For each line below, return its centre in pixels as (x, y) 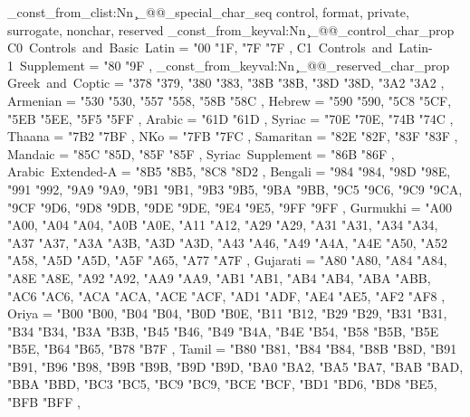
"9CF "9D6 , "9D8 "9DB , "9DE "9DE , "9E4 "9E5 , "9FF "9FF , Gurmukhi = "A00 (230, 207)
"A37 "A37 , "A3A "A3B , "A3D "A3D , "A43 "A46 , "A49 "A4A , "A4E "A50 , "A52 (227, 242)
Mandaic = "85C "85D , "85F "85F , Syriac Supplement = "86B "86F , (201, 153)
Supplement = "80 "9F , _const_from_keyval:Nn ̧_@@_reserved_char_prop (235, 65)
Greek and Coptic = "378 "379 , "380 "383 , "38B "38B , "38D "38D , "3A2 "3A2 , (226, 83)
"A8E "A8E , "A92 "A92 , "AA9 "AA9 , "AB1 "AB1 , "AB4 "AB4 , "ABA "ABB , (219, 277)
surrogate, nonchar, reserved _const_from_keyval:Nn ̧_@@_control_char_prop (231, 29)
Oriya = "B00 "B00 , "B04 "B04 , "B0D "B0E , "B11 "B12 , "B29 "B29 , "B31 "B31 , (227, 313)
